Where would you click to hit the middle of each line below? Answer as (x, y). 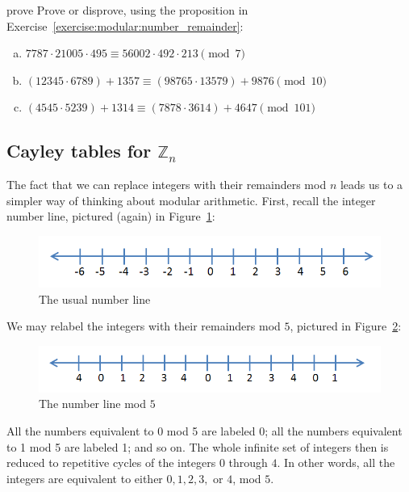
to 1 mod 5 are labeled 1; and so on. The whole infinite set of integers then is (198, 446)
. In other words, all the (336, 463)
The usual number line (95, 299)
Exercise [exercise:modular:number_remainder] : (125, 25)
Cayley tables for (79, 151)
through (248, 463)
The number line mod (93, 404)
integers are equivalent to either (85, 478)
